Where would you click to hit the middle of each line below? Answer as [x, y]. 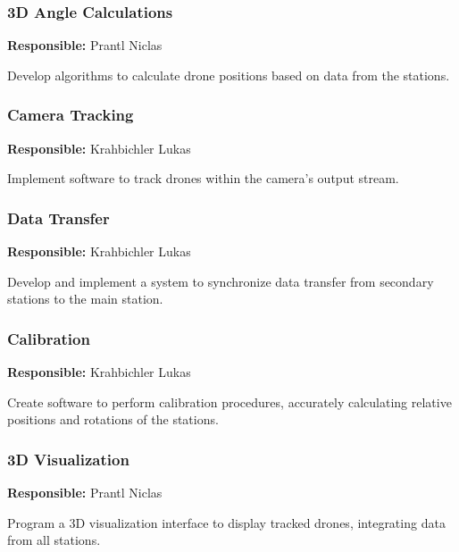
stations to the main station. [85, 299]
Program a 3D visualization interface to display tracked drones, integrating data [226, 522]
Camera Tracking [71, 115]
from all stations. [54, 540]
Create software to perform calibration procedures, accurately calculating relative [229, 401]
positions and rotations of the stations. [113, 419]
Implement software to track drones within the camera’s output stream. [203, 178]
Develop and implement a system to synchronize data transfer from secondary [221, 281]
